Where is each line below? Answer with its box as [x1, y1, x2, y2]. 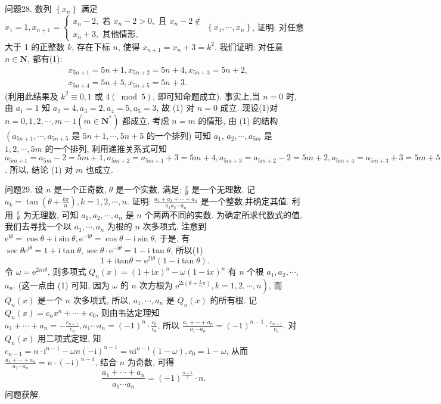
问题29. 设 [5, 183, 44, 195]
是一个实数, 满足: [116, 183, 182, 195]
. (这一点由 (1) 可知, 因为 [13, 279, 110, 291]
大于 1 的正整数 [5, 40, 65, 52]
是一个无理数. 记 [191, 183, 256, 195]
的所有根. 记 [210, 294, 257, 306]
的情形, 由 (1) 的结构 [198, 114, 278, 126]
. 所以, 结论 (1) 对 [5, 163, 73, 175]
